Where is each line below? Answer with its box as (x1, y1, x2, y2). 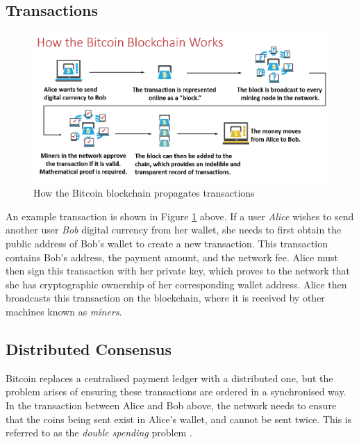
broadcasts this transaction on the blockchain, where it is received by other (6, 290, 325, 305)
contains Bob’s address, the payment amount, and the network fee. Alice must (6, 249, 338, 264)
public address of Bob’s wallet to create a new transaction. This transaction (6, 236, 328, 250)
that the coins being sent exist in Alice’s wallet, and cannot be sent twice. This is (6, 411, 352, 426)
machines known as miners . (6, 304, 122, 318)
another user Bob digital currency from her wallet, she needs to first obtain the (6, 222, 342, 237)
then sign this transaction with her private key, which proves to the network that (6, 263, 350, 278)
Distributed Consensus (6, 338, 172, 359)
